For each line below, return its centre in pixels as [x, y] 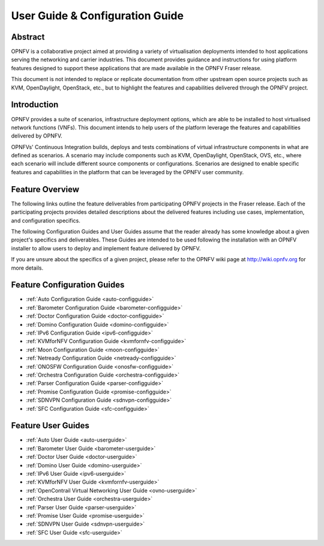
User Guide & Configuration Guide [97, 16]
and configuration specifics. [46, 220]
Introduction [35, 105]
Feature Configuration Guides [68, 285]
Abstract [28, 37]
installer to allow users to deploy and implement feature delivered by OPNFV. [106, 248]
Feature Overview [45, 189]
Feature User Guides [50, 426]
